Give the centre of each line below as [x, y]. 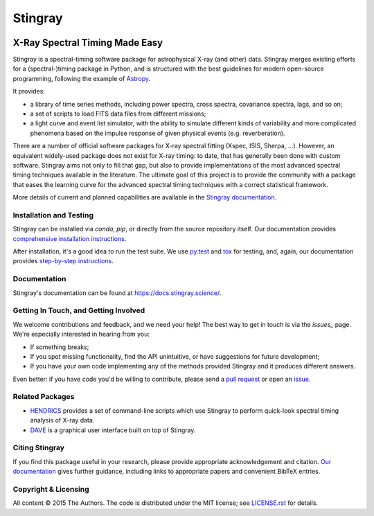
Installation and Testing [53, 215]
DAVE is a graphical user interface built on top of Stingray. [113, 430]
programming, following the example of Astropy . [82, 78]
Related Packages [44, 397]
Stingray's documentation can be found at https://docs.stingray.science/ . [117, 293]
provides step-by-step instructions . [63, 261]
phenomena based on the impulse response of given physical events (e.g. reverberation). [158, 133]
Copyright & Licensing [51, 489]
